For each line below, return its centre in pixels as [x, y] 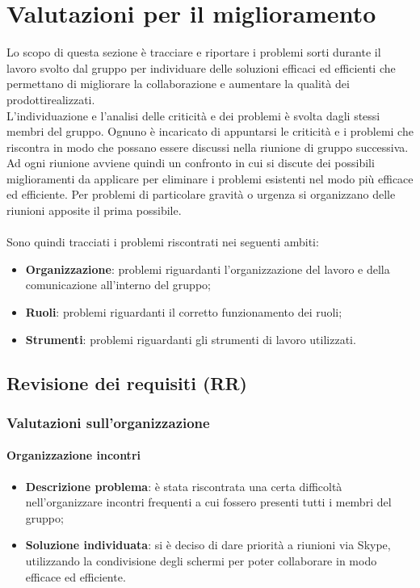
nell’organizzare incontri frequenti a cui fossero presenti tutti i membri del [208, 502]
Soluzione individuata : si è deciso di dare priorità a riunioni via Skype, [208, 545]
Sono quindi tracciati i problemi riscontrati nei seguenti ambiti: [163, 242]
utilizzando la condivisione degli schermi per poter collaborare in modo [201, 561]
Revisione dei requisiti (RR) [127, 382]
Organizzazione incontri [73, 455]
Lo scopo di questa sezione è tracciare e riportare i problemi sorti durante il [194, 52]
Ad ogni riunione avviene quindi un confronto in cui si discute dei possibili [191, 163]
